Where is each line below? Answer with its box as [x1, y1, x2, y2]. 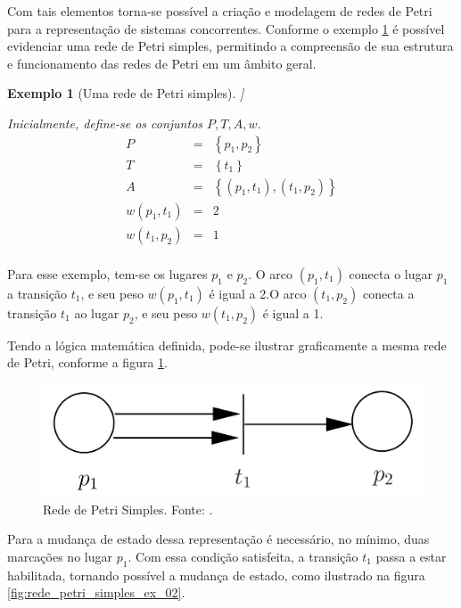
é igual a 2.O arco [209, 283, 307, 302]
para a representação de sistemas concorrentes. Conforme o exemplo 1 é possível [7, 19, 445, 37]
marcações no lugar [7, 547, 112, 565]
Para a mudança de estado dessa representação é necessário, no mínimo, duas [7, 530, 430, 548]
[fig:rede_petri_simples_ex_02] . [7, 583, 185, 602]
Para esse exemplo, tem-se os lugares [7, 264, 208, 283]
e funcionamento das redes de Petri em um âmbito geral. [7, 53, 317, 72]
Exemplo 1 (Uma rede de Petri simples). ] [7, 84, 244, 103]
